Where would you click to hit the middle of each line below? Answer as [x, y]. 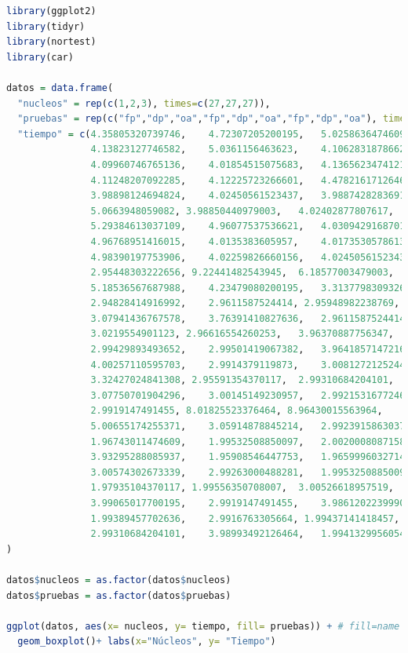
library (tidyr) [46, 26]
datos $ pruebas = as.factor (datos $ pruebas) [119, 595]
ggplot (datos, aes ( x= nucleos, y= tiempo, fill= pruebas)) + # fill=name [203, 626]
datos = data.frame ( [60, 88]
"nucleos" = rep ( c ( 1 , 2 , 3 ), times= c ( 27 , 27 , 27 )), [144, 103]
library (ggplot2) [51, 11]
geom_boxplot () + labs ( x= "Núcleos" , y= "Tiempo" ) [147, 642]
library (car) [40, 57]
